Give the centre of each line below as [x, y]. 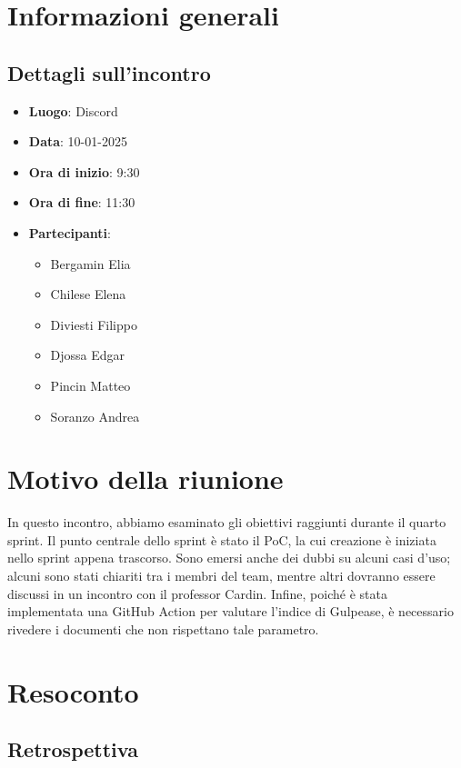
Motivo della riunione [145, 479]
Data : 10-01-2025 [78, 141]
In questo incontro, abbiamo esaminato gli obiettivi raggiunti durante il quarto [227, 522]
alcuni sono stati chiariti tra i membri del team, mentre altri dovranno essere [221, 576]
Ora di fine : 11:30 [82, 202]
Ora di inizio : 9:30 [84, 171]
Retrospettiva [73, 749]
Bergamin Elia [90, 263]
